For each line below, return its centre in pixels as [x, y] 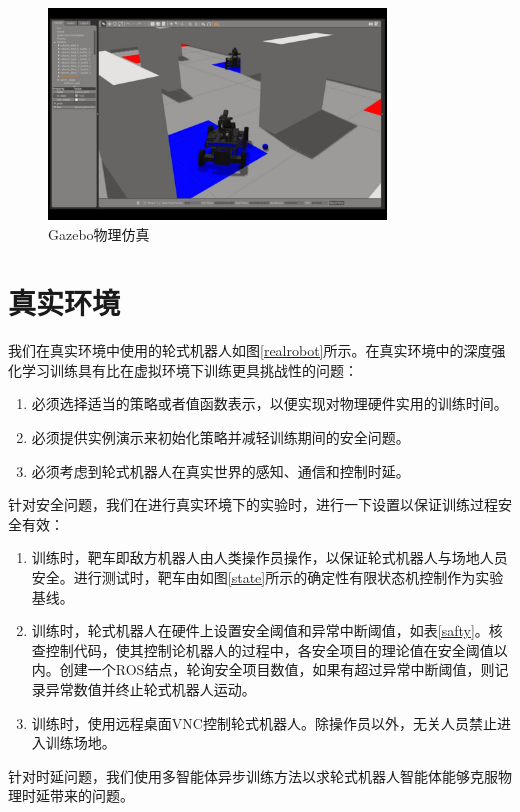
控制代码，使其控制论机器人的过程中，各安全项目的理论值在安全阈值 [269, 649]
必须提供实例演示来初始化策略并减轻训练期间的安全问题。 [220, 437]
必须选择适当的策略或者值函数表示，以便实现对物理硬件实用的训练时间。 [269, 403]
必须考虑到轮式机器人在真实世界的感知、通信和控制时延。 [220, 470]
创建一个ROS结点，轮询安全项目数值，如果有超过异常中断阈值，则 [277, 669]
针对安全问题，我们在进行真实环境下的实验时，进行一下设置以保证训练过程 [253, 504]
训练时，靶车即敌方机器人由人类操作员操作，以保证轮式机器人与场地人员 [269, 557]
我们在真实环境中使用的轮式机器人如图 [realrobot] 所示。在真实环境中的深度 [250, 350]
